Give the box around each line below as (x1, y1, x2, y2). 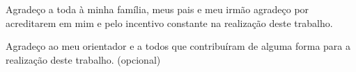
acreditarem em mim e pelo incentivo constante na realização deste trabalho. (6, 15, 333, 30)
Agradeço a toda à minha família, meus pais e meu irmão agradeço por (6, 2, 309, 16)
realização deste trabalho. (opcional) (6, 52, 161, 66)
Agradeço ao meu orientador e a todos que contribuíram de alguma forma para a (6, 39, 351, 53)
